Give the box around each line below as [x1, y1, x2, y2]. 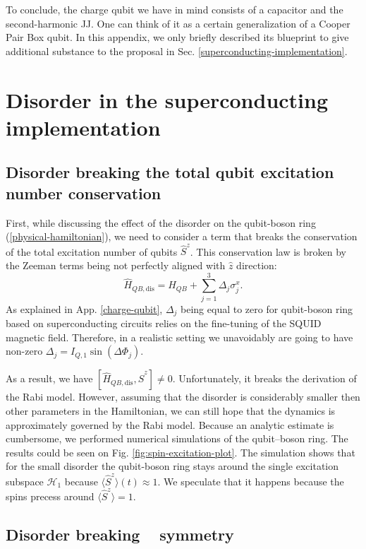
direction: [236, 258, 277, 273]
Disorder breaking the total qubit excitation [6, 161, 334, 183]
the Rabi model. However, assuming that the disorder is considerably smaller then [6, 389, 360, 404]
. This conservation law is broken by [190, 244, 346, 259]
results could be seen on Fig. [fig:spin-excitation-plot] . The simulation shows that [6, 444, 355, 459]
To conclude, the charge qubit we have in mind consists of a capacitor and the [6, 2, 343, 16]
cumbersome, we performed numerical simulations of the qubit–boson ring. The [6, 431, 348, 446]
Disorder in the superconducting [6, 85, 329, 114]
